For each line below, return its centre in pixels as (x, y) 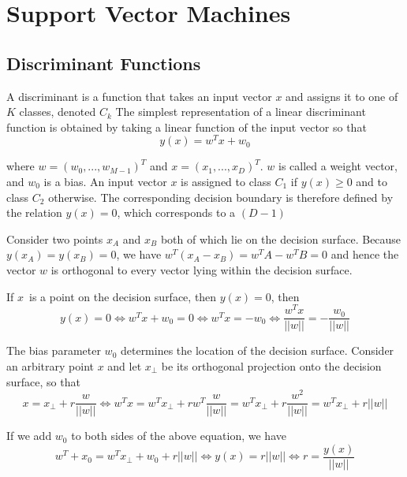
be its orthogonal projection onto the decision (271, 365)
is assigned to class (226, 182)
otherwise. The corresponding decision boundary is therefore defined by (221, 197)
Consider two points (55, 238)
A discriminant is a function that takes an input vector (139, 96)
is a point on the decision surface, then (123, 296)
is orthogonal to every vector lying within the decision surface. (202, 270)
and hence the (365, 254)
